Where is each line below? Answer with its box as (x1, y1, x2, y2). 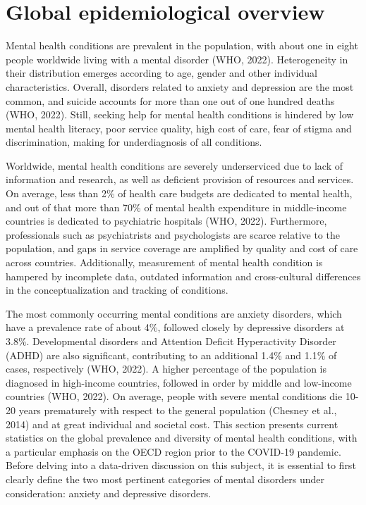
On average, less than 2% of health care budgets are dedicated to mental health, (6, 186, 353, 201)
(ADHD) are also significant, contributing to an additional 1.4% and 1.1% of (6, 347, 337, 362)
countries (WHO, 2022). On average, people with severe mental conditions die (6, 389, 343, 404)
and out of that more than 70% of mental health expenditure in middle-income (6, 199, 347, 214)
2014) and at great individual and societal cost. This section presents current (6, 416, 338, 431)
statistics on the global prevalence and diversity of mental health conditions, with (6, 430, 358, 445)
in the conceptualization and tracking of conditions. (6, 282, 228, 297)
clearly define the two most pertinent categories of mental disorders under (6, 471, 325, 486)
